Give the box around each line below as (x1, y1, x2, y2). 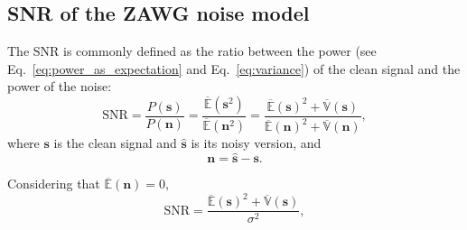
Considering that (7, 174, 100, 193)
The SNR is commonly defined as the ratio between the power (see (7, 41, 377, 60)
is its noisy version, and (191, 133, 322, 152)
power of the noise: (7, 77, 112, 96)
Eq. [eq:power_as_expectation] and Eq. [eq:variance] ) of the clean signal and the (7, 59, 461, 78)
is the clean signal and (53, 133, 177, 152)
